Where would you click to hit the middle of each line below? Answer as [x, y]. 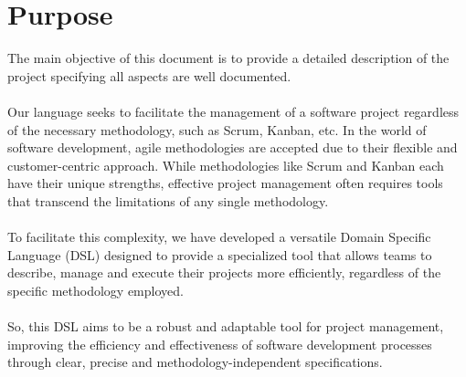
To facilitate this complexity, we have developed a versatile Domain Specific [219, 237]
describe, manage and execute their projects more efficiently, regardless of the [224, 272]
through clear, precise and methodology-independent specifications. [195, 362]
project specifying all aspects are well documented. [149, 75]
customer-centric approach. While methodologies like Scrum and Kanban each [226, 165]
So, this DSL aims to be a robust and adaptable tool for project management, [226, 326]
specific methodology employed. [95, 290]
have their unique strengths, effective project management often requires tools [225, 183]
